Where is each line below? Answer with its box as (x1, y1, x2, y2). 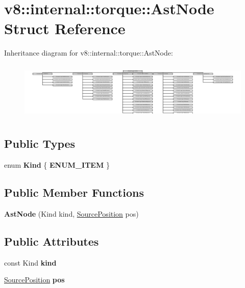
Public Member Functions (4, 185, 144, 200)
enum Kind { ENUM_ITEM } (4, 160, 110, 170)
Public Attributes (4, 233, 99, 249)
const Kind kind (4, 257, 57, 268)
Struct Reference (4, 18, 126, 39)
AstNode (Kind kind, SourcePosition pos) (4, 208, 139, 219)
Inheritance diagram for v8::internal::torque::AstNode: (4, 47, 173, 58)
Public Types (4, 136, 76, 151)
